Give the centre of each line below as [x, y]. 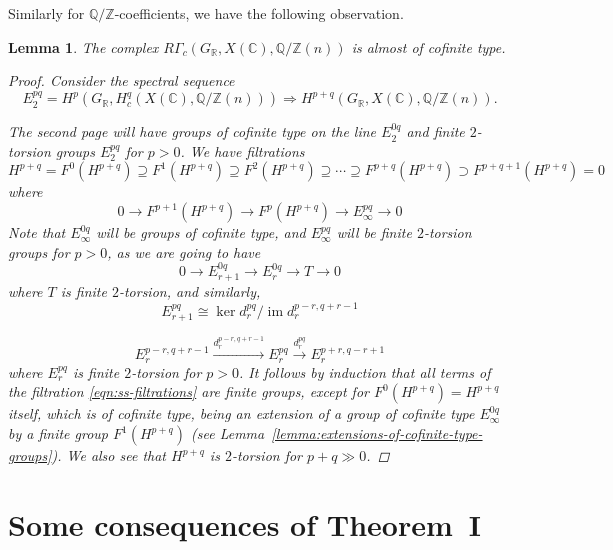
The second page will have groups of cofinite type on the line [192, 131]
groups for [39, 251]
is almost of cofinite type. [428, 46]
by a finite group [58, 433]
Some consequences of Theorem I [245, 523]
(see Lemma [228, 433]
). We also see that [109, 455]
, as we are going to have [184, 251]
